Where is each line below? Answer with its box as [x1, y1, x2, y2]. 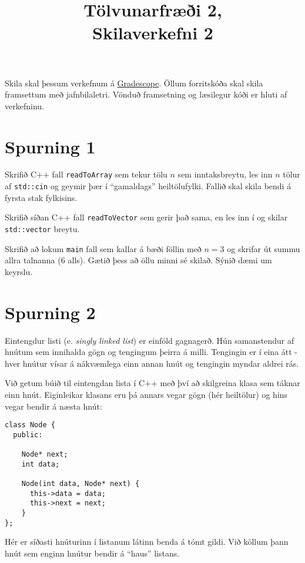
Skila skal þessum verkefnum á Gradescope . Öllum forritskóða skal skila [5, 76, 263, 89]
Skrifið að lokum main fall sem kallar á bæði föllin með [5, 242, 202, 254]
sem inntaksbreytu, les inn [177, 168, 273, 180]
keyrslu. [5, 265, 33, 277]
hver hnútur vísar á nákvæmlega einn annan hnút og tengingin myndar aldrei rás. [5, 357, 299, 369]
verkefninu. [5, 99, 44, 112]
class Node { [5, 421, 55, 430]
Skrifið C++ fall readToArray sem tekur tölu [5, 168, 167, 180]
